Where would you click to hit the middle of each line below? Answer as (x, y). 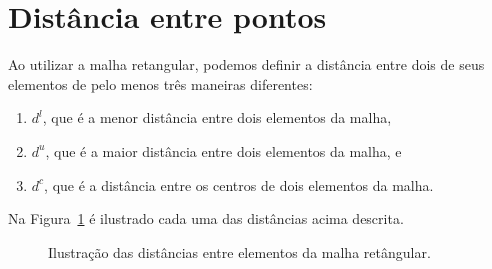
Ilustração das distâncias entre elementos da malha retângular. (239, 251)
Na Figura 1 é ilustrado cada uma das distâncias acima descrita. (206, 218)
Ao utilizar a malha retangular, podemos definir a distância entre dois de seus (246, 64)
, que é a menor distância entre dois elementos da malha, (217, 117)
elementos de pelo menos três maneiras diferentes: (160, 83)
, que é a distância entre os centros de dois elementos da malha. (239, 184)
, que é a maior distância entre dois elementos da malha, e (223, 150)
